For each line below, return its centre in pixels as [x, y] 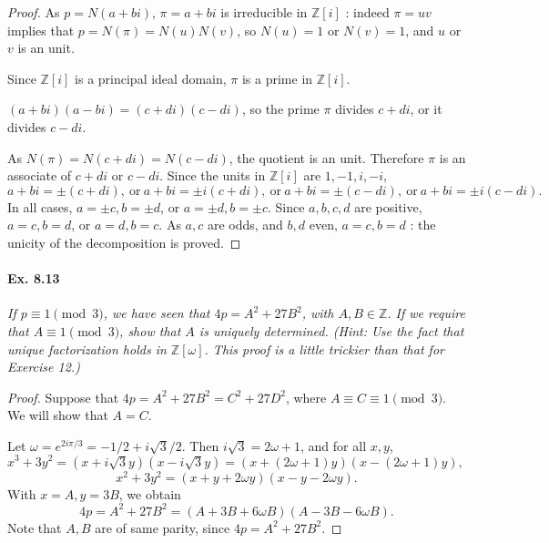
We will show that [58, 415]
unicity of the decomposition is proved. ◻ [124, 242]
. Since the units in [213, 175]
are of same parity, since [163, 527]
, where [306, 397]
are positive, [388, 206]
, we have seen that [157, 313]
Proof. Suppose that [63, 397]
